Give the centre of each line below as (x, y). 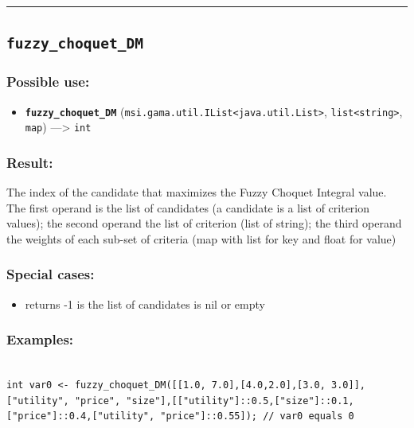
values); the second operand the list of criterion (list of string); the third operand (204, 223)
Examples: (40, 339)
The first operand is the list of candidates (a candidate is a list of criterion (188, 207)
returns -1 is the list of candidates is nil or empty (145, 303)
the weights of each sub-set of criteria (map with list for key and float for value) (201, 238)
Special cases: (51, 274)
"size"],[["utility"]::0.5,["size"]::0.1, (240, 401)
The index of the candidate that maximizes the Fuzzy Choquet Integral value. (197, 192)
